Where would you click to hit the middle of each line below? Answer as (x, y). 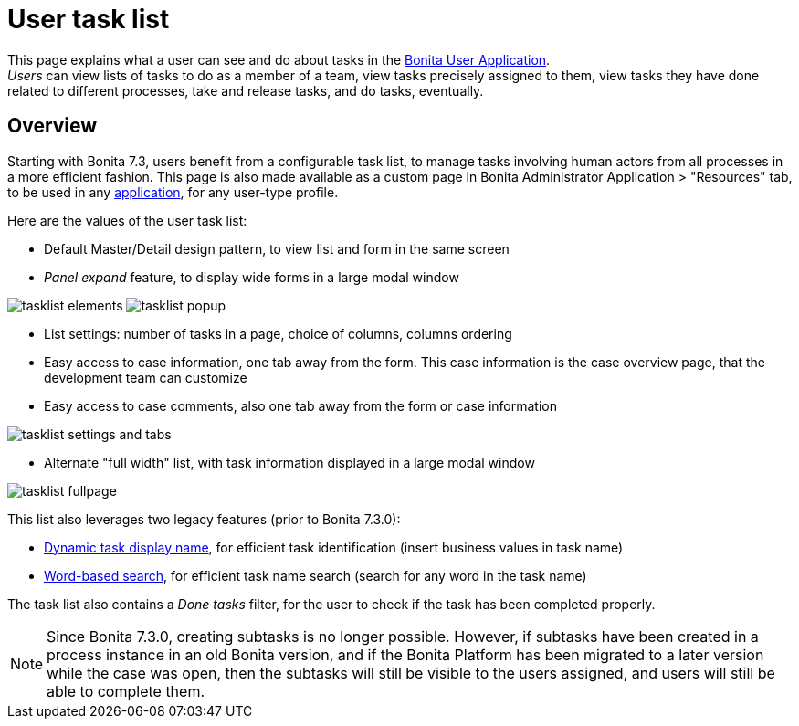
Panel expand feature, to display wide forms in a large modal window (252, 277)
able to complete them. (126, 691)
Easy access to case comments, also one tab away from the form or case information (300, 405)
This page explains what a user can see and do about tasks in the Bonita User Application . (279, 59)
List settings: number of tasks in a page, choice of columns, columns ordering (278, 333)
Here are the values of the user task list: (127, 220)
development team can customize (146, 377)
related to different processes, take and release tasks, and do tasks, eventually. (246, 90)
